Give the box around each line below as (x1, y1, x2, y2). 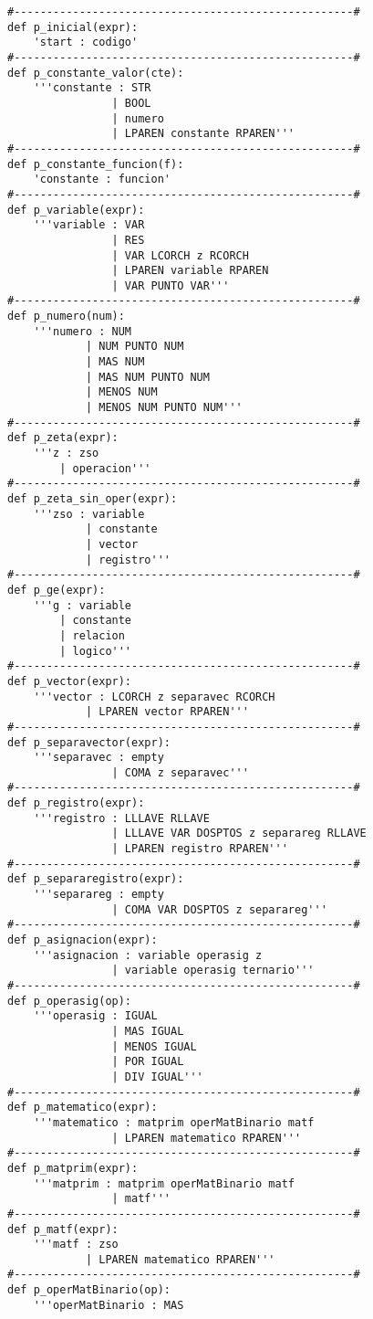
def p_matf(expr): (7, 1222, 119, 1236)
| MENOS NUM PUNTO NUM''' (85, 401, 243, 415)
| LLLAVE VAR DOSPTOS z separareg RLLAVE (111, 827, 367, 840)
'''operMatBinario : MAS (33, 1298, 184, 1312)
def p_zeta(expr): (7, 431, 119, 445)
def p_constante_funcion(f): (7, 157, 184, 171)
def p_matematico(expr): (7, 1101, 158, 1114)
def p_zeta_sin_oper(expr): (7, 492, 178, 505)
